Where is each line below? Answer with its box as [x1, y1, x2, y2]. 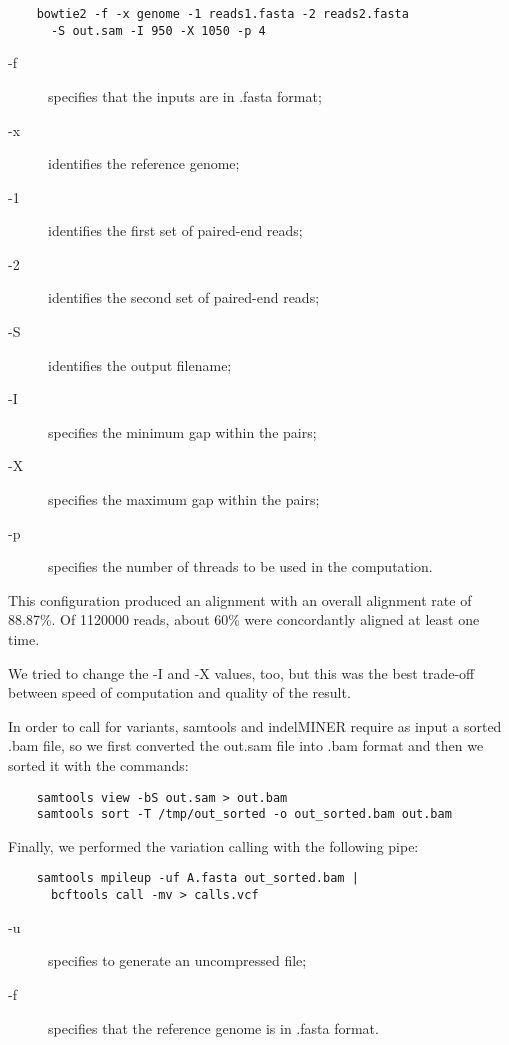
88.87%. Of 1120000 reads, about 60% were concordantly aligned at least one [8, 609, 480, 630]
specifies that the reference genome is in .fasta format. [48, 1017, 379, 1038]
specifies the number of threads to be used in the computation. [48, 556, 433, 577]
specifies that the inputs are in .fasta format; [48, 85, 322, 106]
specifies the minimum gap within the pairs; [48, 421, 317, 442]
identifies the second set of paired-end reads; [48, 287, 320, 308]
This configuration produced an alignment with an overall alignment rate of [8, 589, 472, 610]
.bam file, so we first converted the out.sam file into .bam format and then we [8, 735, 484, 756]
